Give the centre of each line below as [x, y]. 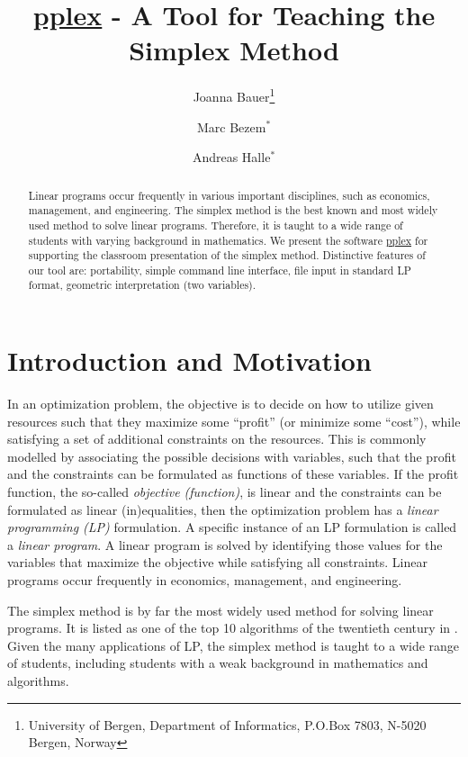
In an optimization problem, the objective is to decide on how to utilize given [220, 404]
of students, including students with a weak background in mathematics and [218, 663]
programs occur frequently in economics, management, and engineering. [205, 580]
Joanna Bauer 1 [234, 95]
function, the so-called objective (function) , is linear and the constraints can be [225, 492]
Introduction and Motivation [189, 360]
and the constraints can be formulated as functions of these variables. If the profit [233, 474]
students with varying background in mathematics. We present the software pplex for [228, 240]
